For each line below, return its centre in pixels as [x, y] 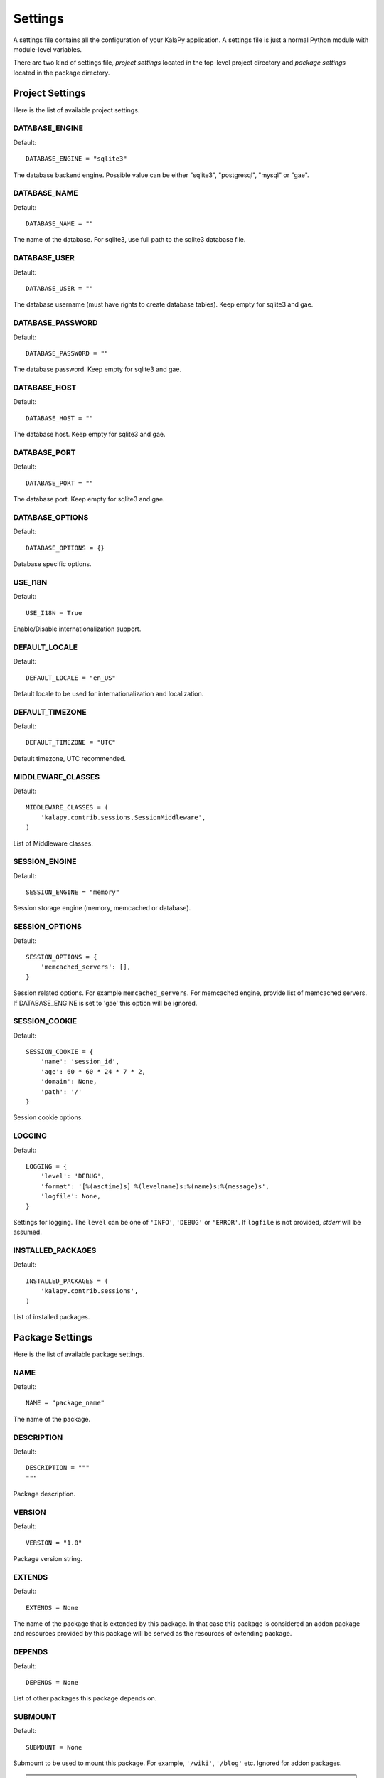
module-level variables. [47, 49]
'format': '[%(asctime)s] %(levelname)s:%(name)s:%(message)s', [155, 1186]
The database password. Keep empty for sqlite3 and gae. [97, 369]
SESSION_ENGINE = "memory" [73, 892]
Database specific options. [52, 564]
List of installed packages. [52, 1317]
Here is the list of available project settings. [76, 110]
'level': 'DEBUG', [73, 1176]
